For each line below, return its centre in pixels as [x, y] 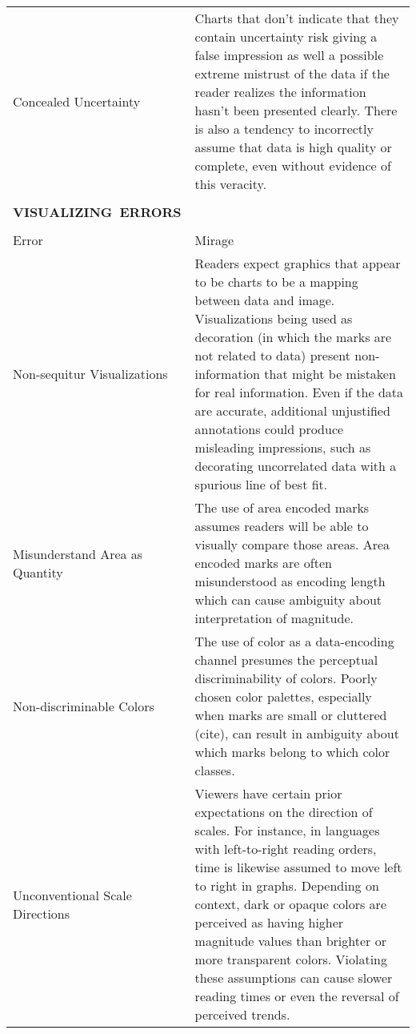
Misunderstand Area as [78, 553]
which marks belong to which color [292, 752]
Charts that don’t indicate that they [297, 18]
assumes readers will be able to [282, 526]
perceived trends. [242, 1014]
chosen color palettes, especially [283, 696]
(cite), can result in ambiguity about [297, 733]
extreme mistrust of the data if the [292, 73]
